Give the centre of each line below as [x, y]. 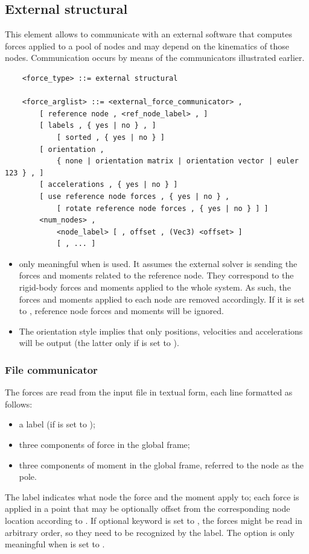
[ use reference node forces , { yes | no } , [135, 196]
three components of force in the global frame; [104, 445]
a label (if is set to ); [57, 424]
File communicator [51, 369]
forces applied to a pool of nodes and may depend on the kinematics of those [147, 46]
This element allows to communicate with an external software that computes [148, 34]
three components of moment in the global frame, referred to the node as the [161, 464]
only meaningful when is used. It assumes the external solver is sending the [158, 263]
